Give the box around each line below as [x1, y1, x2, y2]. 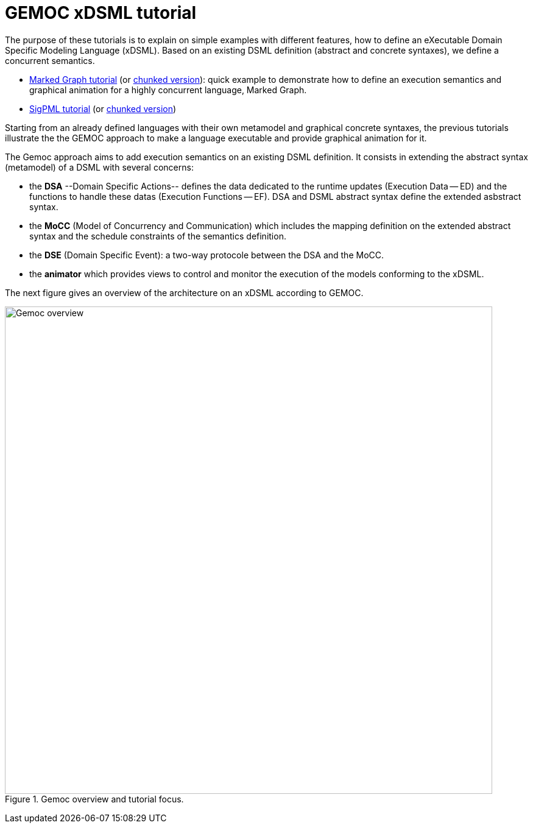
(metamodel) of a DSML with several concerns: [5, 161, 194, 172]
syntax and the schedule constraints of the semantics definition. [29, 230, 286, 241]
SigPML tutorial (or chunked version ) [29, 103, 177, 114]
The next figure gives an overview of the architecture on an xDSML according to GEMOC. [5, 287, 364, 298]
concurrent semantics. [5, 55, 95, 66]
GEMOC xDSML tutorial [5, 2, 197, 23]
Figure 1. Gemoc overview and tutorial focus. [5, 793, 184, 804]
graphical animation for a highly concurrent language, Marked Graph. [29, 84, 307, 95]
